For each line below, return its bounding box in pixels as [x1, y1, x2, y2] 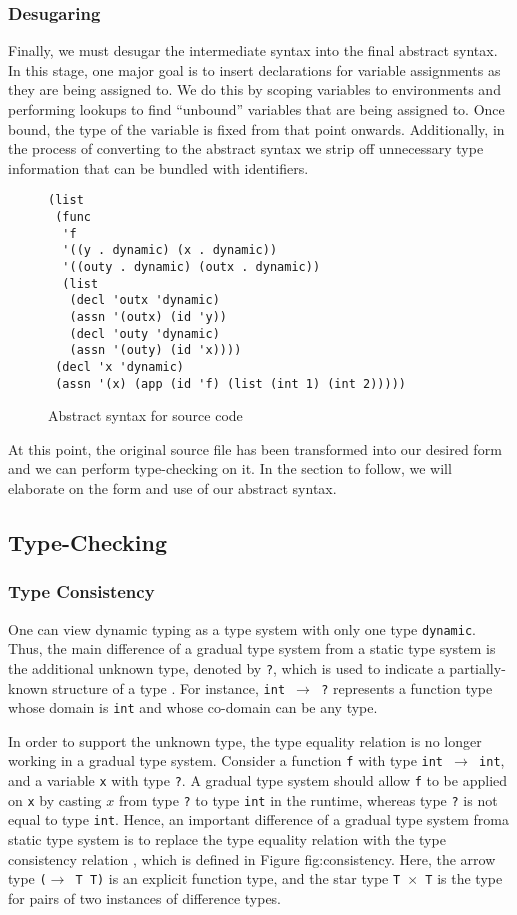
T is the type [425, 868, 503, 889]
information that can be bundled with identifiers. [8, 157, 309, 178]
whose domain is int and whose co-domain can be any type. [8, 697, 378, 718]
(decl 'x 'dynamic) [55, 359, 185, 374]
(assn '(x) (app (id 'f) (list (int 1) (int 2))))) [55, 376, 406, 391]
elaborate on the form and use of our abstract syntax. [8, 478, 337, 499]
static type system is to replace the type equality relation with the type [8, 829, 446, 850]
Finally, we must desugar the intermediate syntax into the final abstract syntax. [8, 40, 498, 61]
